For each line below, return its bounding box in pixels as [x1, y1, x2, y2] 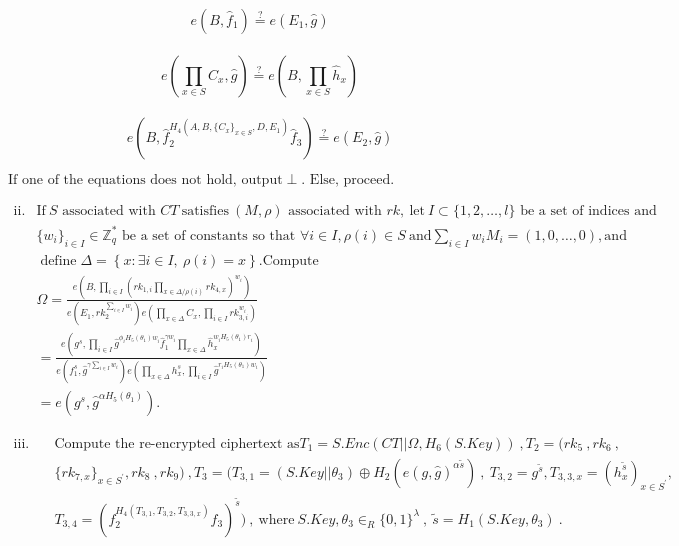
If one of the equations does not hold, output [8, 173, 283, 188]
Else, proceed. [309, 173, 395, 188]
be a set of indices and [520, 204, 657, 219]
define [40, 253, 77, 268]
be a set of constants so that [122, 228, 296, 243]
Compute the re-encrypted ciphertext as [54, 436, 300, 451]
